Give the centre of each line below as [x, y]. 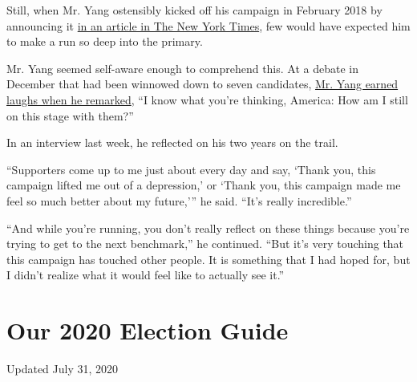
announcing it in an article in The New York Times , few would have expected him [208, 25]
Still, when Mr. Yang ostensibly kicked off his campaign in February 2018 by [194, 10]
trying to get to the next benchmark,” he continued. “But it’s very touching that [205, 244]
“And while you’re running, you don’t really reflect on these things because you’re [208, 228]
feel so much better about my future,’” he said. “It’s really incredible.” [179, 200]
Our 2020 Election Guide [148, 330]
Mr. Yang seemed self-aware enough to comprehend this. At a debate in [182, 68]
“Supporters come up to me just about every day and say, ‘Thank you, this [191, 169]
